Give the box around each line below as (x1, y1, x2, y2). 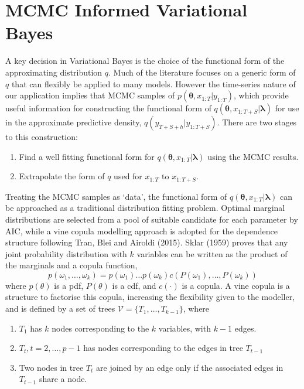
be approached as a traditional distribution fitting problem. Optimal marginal (5, 202, 285, 214)
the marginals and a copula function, (5, 259, 138, 271)
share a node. (39, 373, 87, 385)
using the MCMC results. (207, 150, 299, 162)
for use (275, 102, 299, 114)
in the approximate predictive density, (5, 116, 142, 128)
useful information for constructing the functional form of (5, 102, 211, 114)
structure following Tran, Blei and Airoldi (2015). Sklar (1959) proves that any (5, 236, 288, 248)
